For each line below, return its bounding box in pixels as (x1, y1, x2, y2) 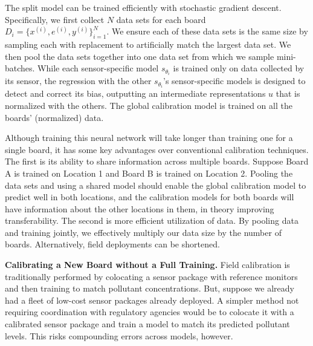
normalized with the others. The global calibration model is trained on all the (5, 99, 292, 111)
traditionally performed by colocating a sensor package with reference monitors (5, 270, 298, 282)
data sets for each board (116, 13, 206, 25)
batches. (5, 62, 35, 74)
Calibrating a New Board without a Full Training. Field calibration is (5, 258, 290, 271)
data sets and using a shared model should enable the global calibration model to (5, 178, 306, 191)
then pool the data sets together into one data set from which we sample (5, 50, 274, 62)
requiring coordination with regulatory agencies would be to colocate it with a (5, 305, 294, 318)
